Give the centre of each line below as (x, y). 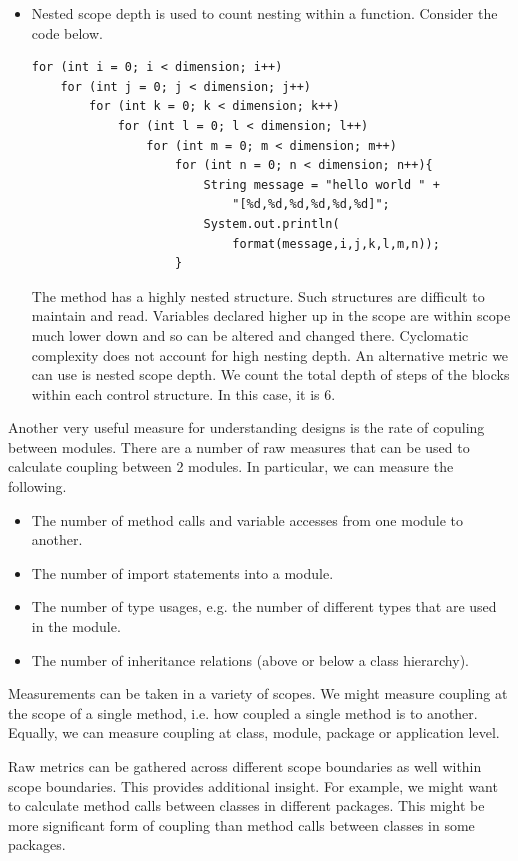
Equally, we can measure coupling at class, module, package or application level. (254, 732)
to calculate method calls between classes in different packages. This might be (246, 805)
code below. (67, 32)
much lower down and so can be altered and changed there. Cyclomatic (250, 334)
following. (37, 486)
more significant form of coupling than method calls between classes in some (241, 824)
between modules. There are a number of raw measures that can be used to (239, 446)
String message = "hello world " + (321, 184)
